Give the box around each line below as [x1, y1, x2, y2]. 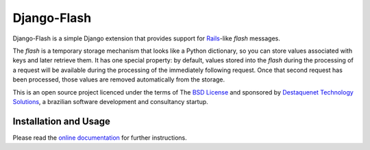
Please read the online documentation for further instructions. [12, 134, 188, 142]
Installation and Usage [12, 115, 111, 127]
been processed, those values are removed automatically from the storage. [12, 75, 225, 84]
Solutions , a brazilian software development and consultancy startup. [12, 97, 208, 105]
